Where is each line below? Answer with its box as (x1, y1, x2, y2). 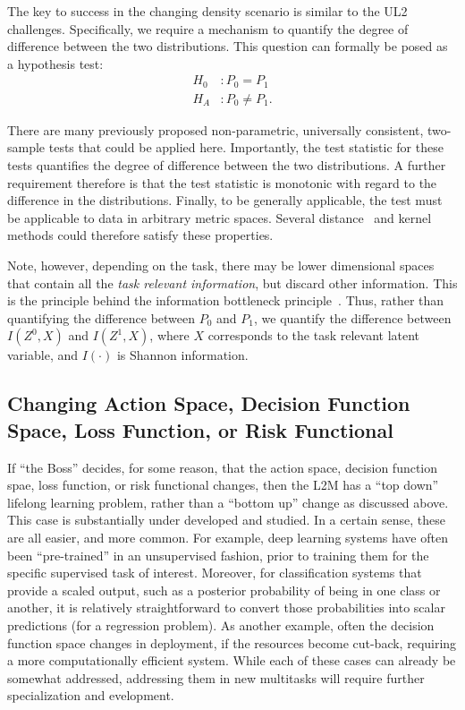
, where (149, 326, 190, 345)
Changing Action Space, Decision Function (7, 389, 410, 417)
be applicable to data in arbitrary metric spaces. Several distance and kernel (7, 208, 432, 227)
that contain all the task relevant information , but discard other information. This (7, 273, 458, 292)
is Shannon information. (116, 346, 249, 364)
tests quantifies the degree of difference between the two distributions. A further (7, 156, 446, 175)
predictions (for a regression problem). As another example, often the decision (7, 615, 435, 634)
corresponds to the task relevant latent (207, 326, 420, 345)
